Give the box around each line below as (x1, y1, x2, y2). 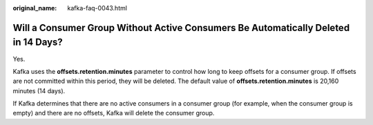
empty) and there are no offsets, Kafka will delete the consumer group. (12, 109, 215, 117)
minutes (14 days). (12, 86, 66, 95)
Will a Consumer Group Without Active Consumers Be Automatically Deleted (12, 21, 350, 34)
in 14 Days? (12, 37, 64, 48)
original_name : (12, 4, 57, 12)
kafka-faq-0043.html (67, 4, 128, 12)
